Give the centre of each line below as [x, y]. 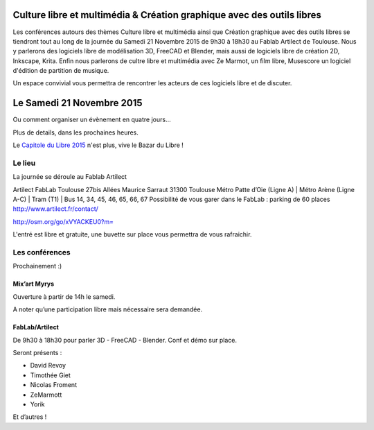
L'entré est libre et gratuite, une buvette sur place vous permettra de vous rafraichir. [132, 234]
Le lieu [24, 163]
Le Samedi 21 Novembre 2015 [78, 103]
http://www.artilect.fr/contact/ [55, 209]
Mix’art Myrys [34, 284]
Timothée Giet [50, 375]
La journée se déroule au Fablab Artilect [70, 177]
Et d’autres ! [30, 417]
